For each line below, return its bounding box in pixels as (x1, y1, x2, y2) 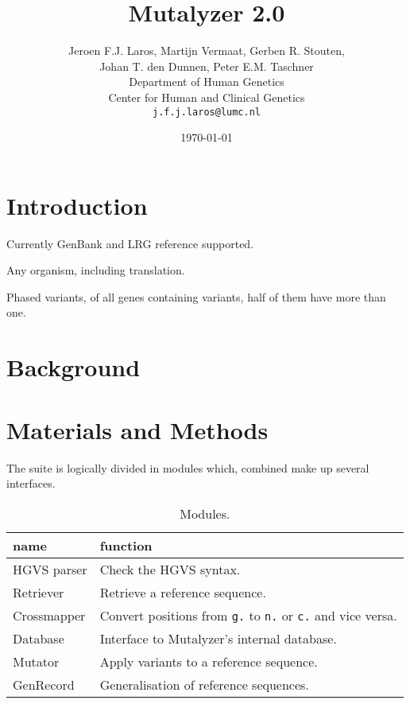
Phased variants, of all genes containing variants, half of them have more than (6, 288, 386, 305)
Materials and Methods (6, 413, 269, 445)
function (99, 535, 153, 554)
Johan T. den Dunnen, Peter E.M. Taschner (99, 57, 314, 74)
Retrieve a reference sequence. (99, 582, 266, 601)
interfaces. (6, 475, 56, 492)
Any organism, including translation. (6, 262, 185, 278)
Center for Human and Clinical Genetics (108, 88, 305, 105)
